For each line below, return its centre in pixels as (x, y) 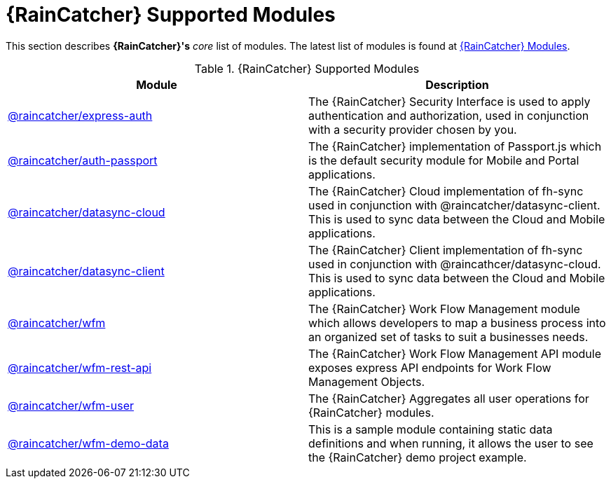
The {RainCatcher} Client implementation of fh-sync (446, 250)
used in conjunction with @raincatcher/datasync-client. (454, 205)
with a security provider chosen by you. (413, 129)
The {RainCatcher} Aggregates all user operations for (449, 398)
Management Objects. (367, 381)
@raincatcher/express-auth (80, 115)
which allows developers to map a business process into (457, 323)
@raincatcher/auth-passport (83, 160)
